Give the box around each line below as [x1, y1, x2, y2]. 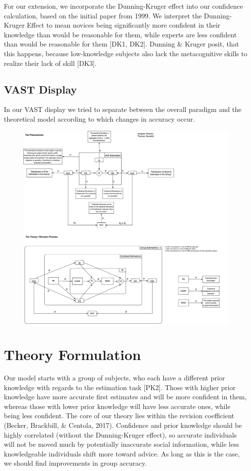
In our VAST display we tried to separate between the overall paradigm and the [4, 104, 242, 114]
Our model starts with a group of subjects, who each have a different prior [4, 373, 225, 382]
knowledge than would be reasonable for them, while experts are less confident [4, 29, 237, 39]
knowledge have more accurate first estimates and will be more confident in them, [4, 392, 247, 402]
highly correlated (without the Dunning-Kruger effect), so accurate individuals [4, 429, 237, 440]
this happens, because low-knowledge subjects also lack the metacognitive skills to [4, 48, 248, 58]
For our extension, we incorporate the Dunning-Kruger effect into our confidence [4, 1, 243, 11]
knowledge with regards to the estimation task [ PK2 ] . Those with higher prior [4, 382, 235, 392]
